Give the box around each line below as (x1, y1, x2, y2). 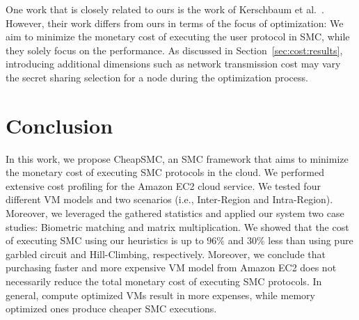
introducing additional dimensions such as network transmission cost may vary (6, 56, 341, 71)
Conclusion (6, 111, 113, 139)
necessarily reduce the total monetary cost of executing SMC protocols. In (6, 274, 322, 289)
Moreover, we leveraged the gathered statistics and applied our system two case (6, 206, 344, 221)
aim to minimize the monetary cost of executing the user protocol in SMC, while (6, 29, 350, 44)
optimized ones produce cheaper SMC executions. (6, 301, 217, 316)
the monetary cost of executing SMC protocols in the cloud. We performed (6, 165, 325, 179)
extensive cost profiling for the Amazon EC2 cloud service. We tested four (6, 178, 321, 193)
